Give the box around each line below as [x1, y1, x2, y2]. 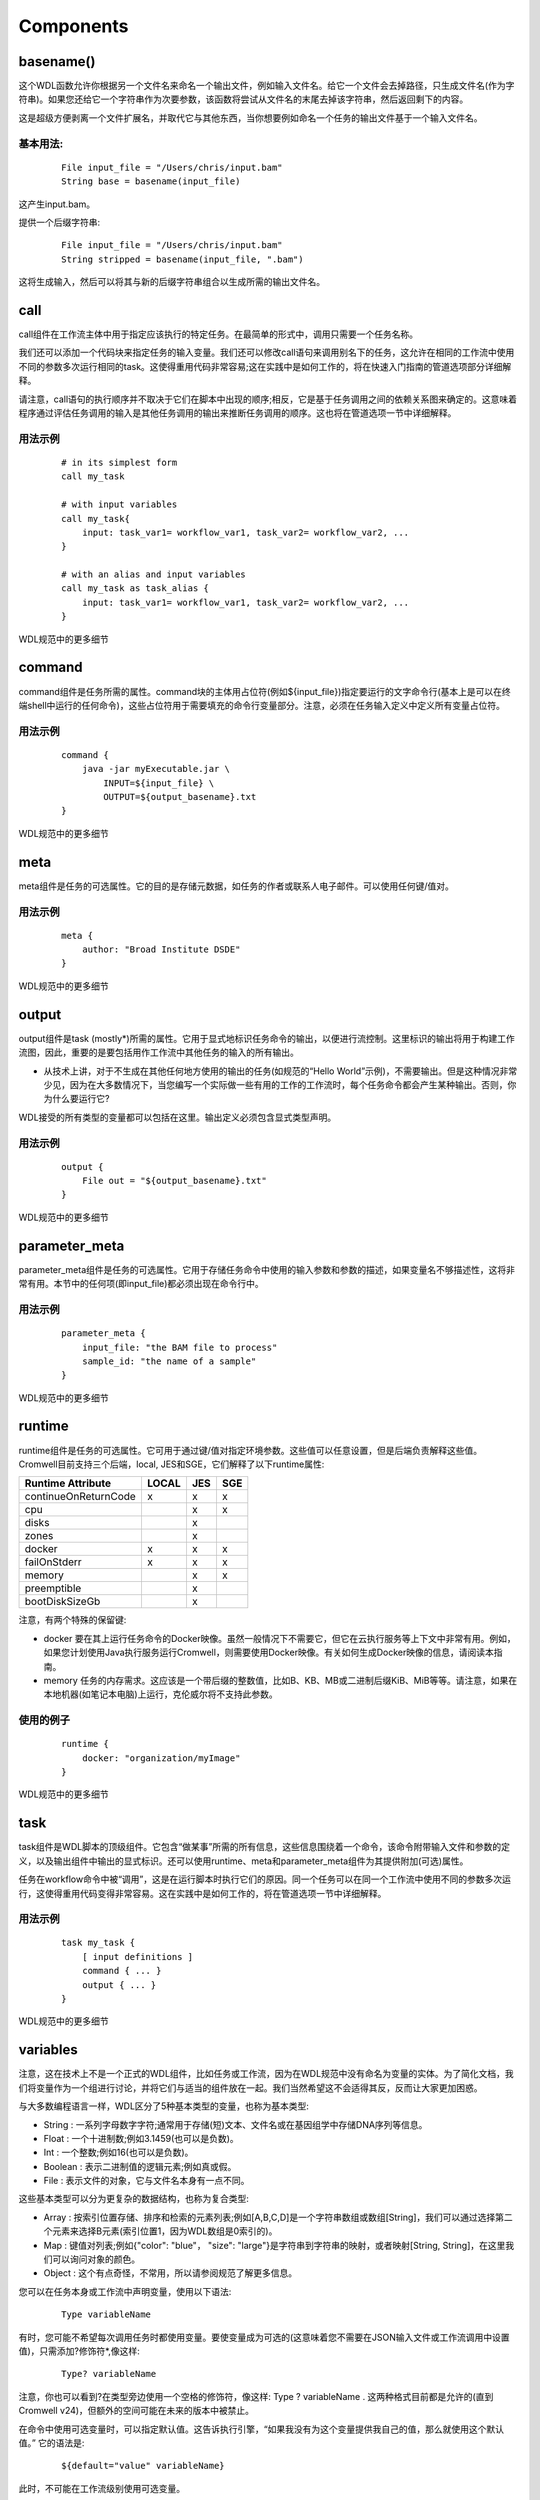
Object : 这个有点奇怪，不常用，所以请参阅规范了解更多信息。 [43, 2267, 298, 2279]
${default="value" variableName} [61, 2460, 225, 2472]
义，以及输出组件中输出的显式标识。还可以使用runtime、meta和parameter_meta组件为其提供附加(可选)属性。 [18, 1855, 469, 1867]
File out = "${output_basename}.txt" [81, 1175, 267, 1187]
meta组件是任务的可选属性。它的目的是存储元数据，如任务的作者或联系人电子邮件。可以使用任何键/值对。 [18, 880, 454, 892]
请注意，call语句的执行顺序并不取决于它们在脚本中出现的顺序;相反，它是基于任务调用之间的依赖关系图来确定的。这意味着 [18, 393, 517, 405]
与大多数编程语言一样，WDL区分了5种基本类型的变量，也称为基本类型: [18, 2100, 310, 2112]
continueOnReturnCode [24, 1490, 137, 1504]
